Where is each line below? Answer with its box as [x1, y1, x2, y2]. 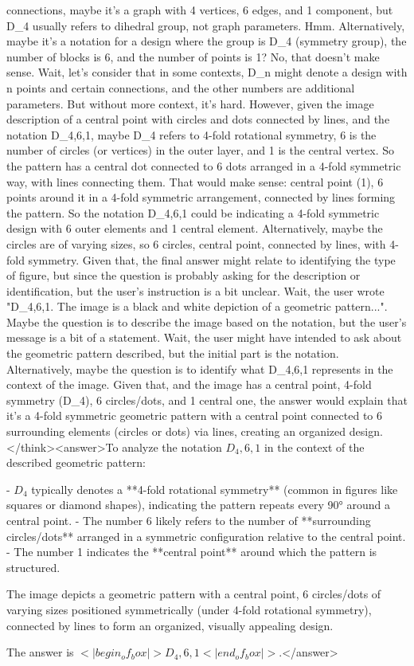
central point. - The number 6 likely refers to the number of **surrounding [6, 512, 371, 528]
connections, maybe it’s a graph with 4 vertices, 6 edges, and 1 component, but [6, 2, 393, 18]
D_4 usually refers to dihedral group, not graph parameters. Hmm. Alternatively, [6, 17, 405, 33]
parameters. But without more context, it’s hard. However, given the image [6, 95, 374, 112]
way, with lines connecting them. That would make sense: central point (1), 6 [6, 173, 384, 190]
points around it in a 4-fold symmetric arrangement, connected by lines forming [6, 189, 396, 206]
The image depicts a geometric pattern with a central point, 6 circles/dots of [6, 586, 381, 602]
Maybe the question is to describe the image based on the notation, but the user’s [6, 313, 407, 330]
